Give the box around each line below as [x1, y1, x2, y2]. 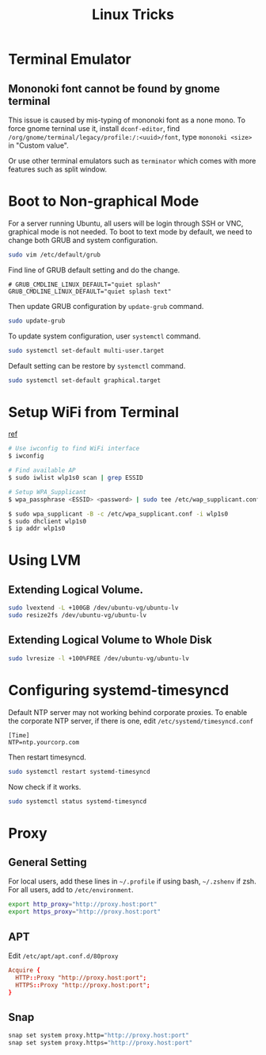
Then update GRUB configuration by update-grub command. [8, 301, 204, 311]
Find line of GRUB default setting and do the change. [8, 265, 180, 275]
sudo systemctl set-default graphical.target [8, 376, 161, 385]
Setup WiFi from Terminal [8, 403, 180, 421]
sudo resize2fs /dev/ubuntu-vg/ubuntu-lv [8, 612, 147, 620]
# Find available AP [8, 466, 77, 474]
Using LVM [8, 551, 82, 570]
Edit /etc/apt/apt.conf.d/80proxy [8, 951, 119, 960]
